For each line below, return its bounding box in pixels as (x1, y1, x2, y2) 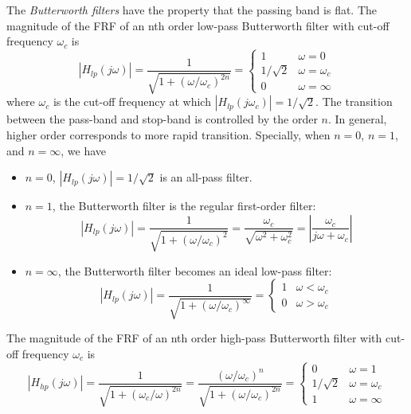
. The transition (315, 93, 393, 110)
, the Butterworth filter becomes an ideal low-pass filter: (57, 262, 332, 279)
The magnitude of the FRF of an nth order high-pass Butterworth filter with (6, 330, 382, 346)
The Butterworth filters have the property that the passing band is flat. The (6, 2, 378, 18)
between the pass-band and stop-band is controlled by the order (6, 111, 318, 127)
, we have (61, 142, 107, 158)
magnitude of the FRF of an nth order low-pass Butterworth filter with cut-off (6, 17, 389, 33)
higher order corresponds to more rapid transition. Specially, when (6, 127, 331, 143)
